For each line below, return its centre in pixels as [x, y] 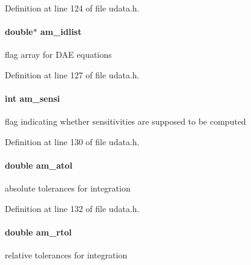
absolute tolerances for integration [68, 188]
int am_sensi [33, 98]
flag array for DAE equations [58, 55]
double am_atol [39, 165]
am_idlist [61, 32]
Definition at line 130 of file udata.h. [72, 141]
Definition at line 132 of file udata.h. [72, 208]
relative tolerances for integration [66, 255]
